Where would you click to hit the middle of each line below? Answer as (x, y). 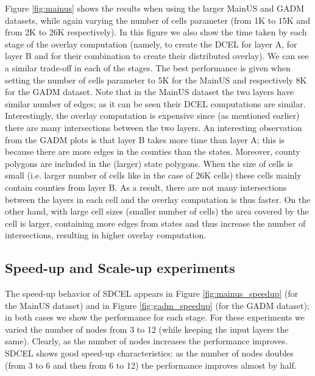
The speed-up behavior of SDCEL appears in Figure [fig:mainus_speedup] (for (152, 293)
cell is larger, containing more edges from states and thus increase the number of (155, 223)
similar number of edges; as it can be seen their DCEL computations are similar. (155, 103)
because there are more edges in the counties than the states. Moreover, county (153, 151)
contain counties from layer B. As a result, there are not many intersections (146, 187)
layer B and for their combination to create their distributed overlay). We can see (157, 56)
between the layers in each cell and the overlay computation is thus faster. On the (158, 199)
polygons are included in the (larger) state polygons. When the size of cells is (149, 163)
